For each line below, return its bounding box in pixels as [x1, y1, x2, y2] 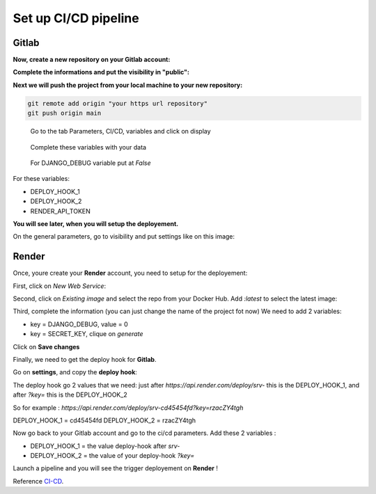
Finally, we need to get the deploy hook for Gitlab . [13, 355, 157, 363]
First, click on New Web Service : [13, 282, 107, 290]
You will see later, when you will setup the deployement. [13, 219, 179, 228]
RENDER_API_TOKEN [30, 207, 91, 215]
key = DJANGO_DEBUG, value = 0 [30, 320, 128, 328]
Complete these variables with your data [30, 143, 146, 151]
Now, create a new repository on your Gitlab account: [13, 56, 171, 64]
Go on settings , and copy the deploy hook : [13, 368, 137, 376]
